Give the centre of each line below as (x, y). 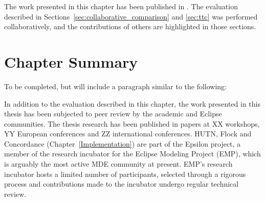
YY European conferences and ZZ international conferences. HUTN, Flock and (128, 134)
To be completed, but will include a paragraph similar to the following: (116, 86)
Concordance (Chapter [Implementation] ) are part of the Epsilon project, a (123, 143)
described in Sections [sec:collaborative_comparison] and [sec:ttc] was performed (131, 16)
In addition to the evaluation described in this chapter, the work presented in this (132, 103)
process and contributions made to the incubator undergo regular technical (122, 184)
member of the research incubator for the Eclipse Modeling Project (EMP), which (132, 154)
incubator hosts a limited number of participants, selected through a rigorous (125, 174)
